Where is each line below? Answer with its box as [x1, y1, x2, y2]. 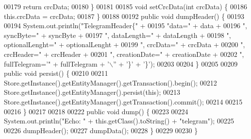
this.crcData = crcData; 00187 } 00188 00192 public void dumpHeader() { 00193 [4, 11, 244, 21]
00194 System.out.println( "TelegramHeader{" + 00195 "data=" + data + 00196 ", [4, 20, 247, 31]
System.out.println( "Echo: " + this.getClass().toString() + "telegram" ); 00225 [4, 116, 234, 126]
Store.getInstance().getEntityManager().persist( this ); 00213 [4, 87, 181, 97]
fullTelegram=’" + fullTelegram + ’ [4, 58, 109, 69]
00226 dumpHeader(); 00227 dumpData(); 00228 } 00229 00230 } [4, 125, 198, 135]
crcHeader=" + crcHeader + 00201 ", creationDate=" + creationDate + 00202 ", [4, 49, 244, 59]
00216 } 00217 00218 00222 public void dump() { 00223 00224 [4, 106, 188, 116]
